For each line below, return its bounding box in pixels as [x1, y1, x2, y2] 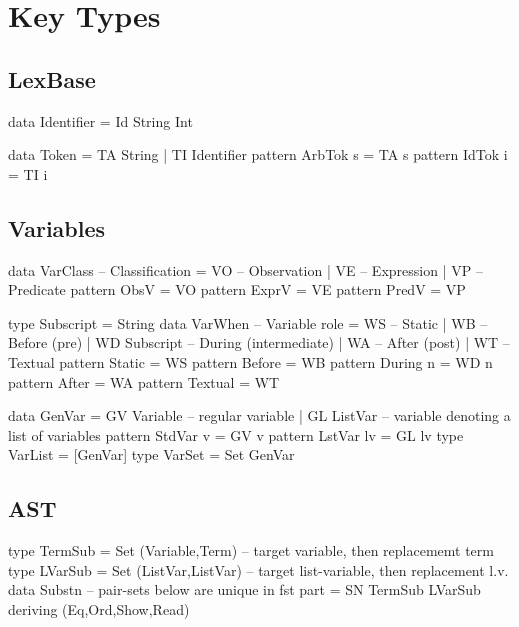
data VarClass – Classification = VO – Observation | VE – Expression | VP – [8, 259, 483, 280]
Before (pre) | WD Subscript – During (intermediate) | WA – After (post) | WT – [8, 332, 510, 353]
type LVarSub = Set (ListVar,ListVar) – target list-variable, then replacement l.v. [8, 559, 509, 580]
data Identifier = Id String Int [8, 110, 193, 131]
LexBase [8, 63, 96, 94]
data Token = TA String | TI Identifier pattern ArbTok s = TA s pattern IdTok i [8, 144, 508, 165]
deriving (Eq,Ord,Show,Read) [8, 598, 190, 619]
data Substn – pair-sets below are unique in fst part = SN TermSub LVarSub [8, 579, 481, 600]
